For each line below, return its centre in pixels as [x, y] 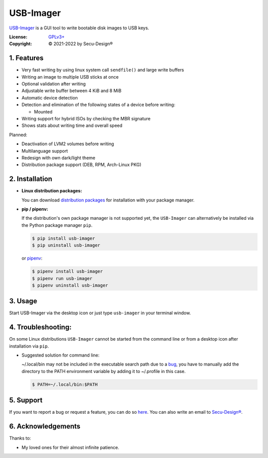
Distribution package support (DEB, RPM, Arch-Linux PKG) [81, 165]
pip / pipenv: [35, 209]
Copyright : [21, 44]
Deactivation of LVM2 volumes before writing [68, 144]
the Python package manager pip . [57, 225]
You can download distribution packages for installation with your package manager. [108, 200]
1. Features [27, 58]
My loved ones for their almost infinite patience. [70, 447]
